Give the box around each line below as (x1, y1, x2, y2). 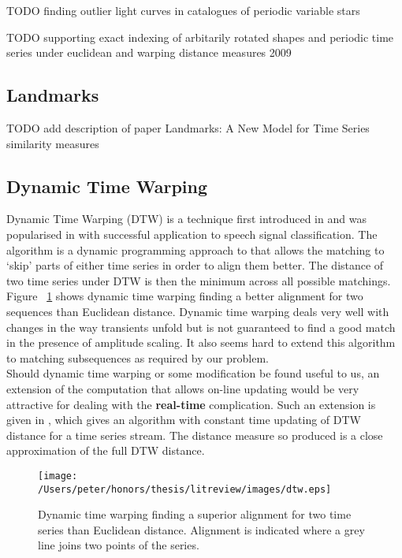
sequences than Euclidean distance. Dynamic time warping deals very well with (6, 303, 389, 319)
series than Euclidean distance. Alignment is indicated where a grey (38, 521, 365, 538)
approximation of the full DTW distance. (6, 442, 205, 459)
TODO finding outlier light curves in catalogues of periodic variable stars (6, 2, 360, 18)
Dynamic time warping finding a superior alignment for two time (38, 506, 352, 523)
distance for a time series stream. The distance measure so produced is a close (6, 426, 383, 443)
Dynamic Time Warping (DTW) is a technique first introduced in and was (6, 210, 367, 227)
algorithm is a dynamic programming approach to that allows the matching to (6, 241, 385, 258)
